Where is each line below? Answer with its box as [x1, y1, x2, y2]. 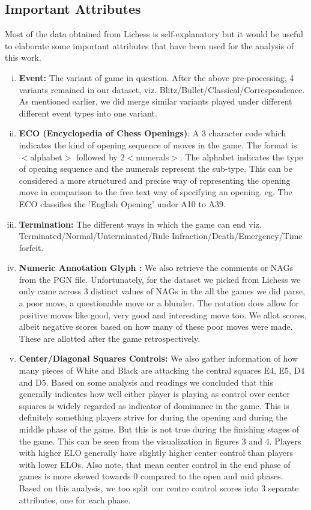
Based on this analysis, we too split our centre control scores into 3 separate [19, 481, 299, 494]
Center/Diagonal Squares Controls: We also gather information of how [19, 352, 298, 365]
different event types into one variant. [19, 106, 157, 119]
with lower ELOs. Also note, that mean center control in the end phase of [19, 458, 291, 470]
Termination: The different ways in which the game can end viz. [19, 217, 262, 230]
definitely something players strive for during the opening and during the [19, 411, 288, 423]
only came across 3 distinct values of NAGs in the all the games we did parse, [19, 285, 306, 297]
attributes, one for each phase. [19, 493, 131, 506]
